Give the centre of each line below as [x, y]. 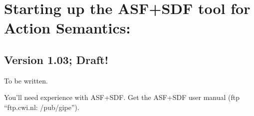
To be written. [26, 80]
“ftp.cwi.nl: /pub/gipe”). [42, 107]
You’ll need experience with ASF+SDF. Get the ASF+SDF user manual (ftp [122, 97]
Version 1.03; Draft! [56, 59]
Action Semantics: [67, 28]
